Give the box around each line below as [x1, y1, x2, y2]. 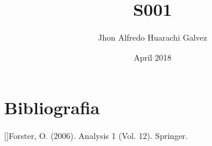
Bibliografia [4, 95, 100, 120]
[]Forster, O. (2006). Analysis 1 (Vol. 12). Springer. [4, 130, 188, 142]
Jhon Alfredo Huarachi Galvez [98, 31, 207, 44]
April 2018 [133, 51, 172, 63]
